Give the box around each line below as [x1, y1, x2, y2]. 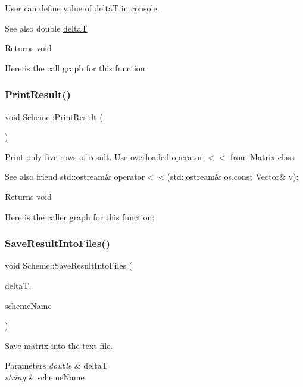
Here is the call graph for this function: [5, 61, 148, 74]
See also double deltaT [5, 21, 88, 34]
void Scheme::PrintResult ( [5, 110, 103, 123]
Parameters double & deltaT [5, 359, 108, 372]
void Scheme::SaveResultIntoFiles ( [5, 259, 133, 271]
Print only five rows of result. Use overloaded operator [5, 150, 203, 163]
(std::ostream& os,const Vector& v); [167, 170, 299, 183]
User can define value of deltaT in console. [5, 2, 160, 14]
